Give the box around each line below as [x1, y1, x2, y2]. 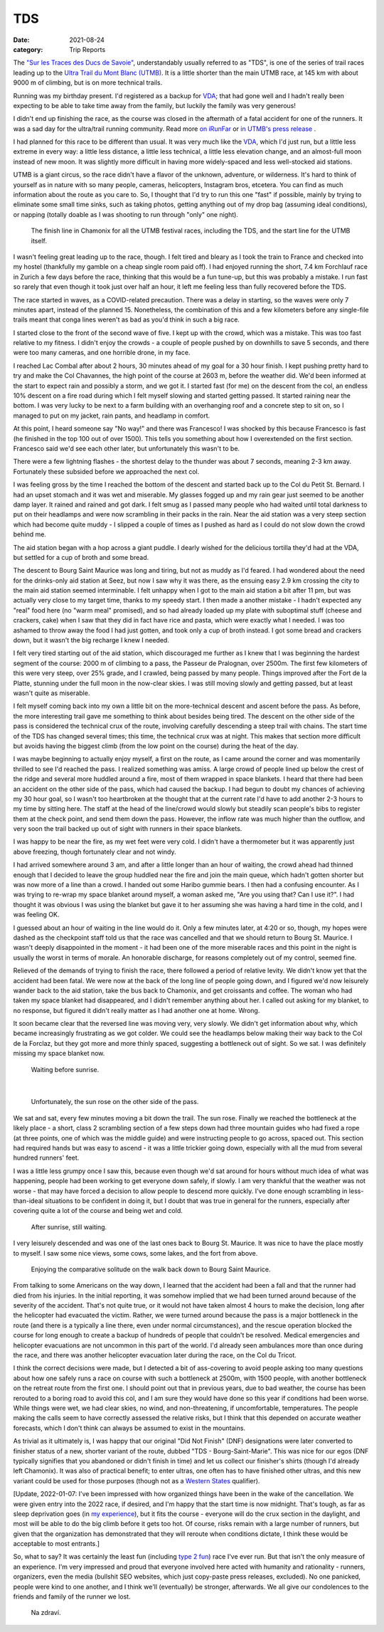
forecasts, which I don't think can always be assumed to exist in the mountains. [13, 1424, 245, 1432]
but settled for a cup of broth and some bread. [13, 553, 149, 561]
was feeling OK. [13, 911, 60, 919]
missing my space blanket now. [13, 1049, 105, 1058]
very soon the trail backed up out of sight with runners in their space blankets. [13, 825, 242, 833]
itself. [31, 236, 48, 245]
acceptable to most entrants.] [13, 1540, 100, 1548]
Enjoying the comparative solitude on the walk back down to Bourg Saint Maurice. [31, 1265, 271, 1273]
